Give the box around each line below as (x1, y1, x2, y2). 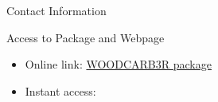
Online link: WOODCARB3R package (25, 56, 212, 73)
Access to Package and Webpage (6, 29, 165, 45)
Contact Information (6, 2, 107, 18)
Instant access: (25, 82, 96, 99)
